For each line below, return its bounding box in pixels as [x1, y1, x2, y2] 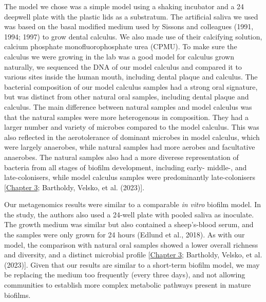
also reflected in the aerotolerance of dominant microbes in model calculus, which [4, 131, 260, 142]
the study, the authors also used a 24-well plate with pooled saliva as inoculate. [4, 209, 254, 219]
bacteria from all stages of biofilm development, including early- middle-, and [4, 162, 247, 172]
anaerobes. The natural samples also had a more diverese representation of [4, 151, 239, 162]
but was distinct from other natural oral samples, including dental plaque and [4, 91, 249, 102]
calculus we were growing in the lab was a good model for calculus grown [4, 51, 234, 62]
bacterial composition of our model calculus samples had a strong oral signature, [4, 81, 258, 92]
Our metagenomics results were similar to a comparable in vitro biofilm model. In [4, 199, 261, 210]
